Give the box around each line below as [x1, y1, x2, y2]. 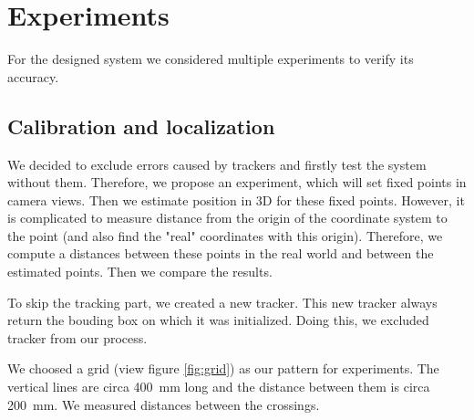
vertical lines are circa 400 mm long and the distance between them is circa [7, 377, 430, 396]
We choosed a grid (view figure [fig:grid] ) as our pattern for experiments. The [7, 359, 439, 378]
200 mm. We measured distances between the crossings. [7, 394, 320, 414]
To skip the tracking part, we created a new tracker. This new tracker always [7, 292, 438, 311]
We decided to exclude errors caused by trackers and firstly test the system [7, 154, 427, 173]
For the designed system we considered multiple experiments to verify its [7, 49, 414, 68]
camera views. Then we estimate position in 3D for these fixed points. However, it [7, 190, 465, 209]
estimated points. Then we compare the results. [7, 262, 273, 281]
